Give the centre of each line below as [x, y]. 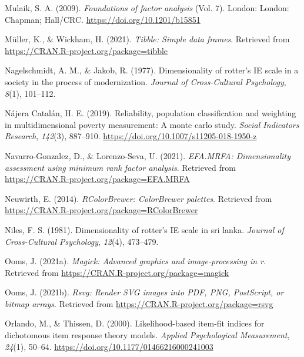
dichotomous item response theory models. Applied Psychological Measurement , [147, 335]
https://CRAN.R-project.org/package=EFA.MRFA [97, 179]
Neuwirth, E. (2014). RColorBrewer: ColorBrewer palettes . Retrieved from [138, 198]
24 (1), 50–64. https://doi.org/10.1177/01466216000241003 [109, 346]
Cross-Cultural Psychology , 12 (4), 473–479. [82, 241]
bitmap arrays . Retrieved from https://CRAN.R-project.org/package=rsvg [139, 303]
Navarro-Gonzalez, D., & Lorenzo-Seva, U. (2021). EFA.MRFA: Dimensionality [148, 155]
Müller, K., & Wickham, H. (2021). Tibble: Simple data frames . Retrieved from [147, 39]
